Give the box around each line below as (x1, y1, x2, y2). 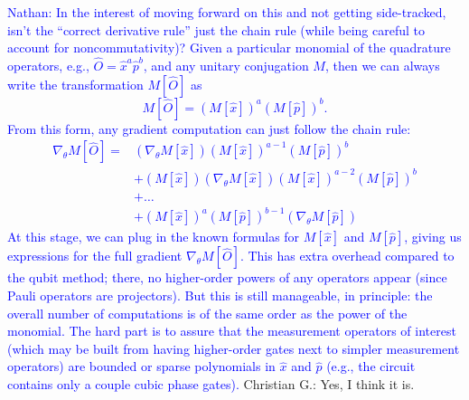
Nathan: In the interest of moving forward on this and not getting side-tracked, (7, 3, 446, 21)
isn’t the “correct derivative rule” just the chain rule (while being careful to (7, 20, 425, 39)
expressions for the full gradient (7, 246, 183, 265)
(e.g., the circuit (326, 357, 416, 376)
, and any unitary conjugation (143, 56, 309, 74)
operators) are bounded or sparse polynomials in (7, 357, 276, 376)
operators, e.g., (7, 56, 89, 74)
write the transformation (7, 74, 144, 93)
